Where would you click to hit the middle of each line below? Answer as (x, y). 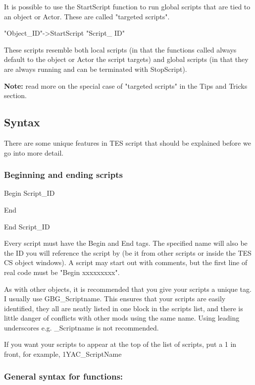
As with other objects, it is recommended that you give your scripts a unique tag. (128, 289)
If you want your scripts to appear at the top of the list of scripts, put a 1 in (120, 344)
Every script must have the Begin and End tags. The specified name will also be (126, 243)
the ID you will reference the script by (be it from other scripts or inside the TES (128, 252)
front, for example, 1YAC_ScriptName (63, 354)
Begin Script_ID (29, 193)
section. (15, 95)
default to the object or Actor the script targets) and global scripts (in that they (126, 59)
